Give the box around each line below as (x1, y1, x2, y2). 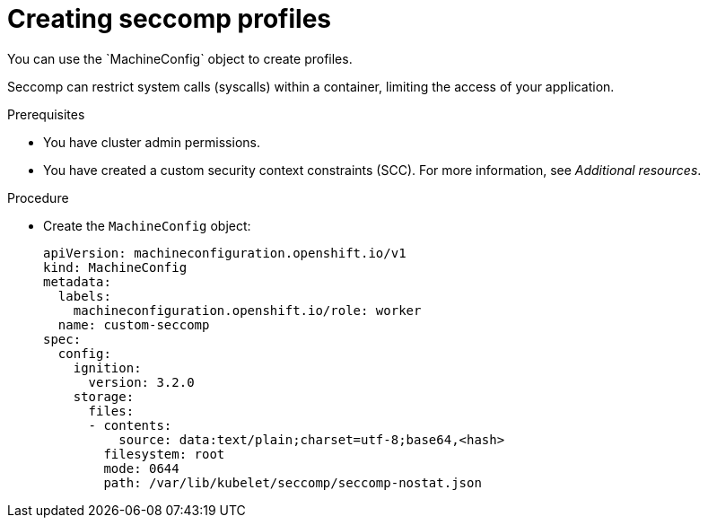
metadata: (43, 274, 111, 289)
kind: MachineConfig (43, 259, 188, 275)
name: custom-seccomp (57, 317, 210, 332)
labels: (57, 288, 111, 303)
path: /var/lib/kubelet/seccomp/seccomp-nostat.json (103, 475, 482, 490)
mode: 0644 (103, 460, 179, 476)
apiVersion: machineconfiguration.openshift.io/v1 (43, 245, 406, 260)
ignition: (73, 360, 142, 375)
